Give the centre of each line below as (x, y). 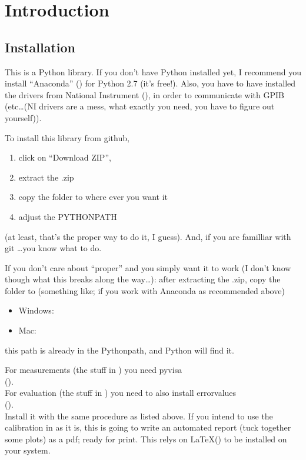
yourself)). (23, 117)
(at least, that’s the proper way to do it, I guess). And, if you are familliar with (148, 236)
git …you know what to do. (53, 248)
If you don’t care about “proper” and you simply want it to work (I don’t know (148, 267)
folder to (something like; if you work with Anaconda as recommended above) (145, 290)
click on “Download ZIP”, (65, 157)
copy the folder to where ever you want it (93, 197)
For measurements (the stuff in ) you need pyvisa (94, 370)
